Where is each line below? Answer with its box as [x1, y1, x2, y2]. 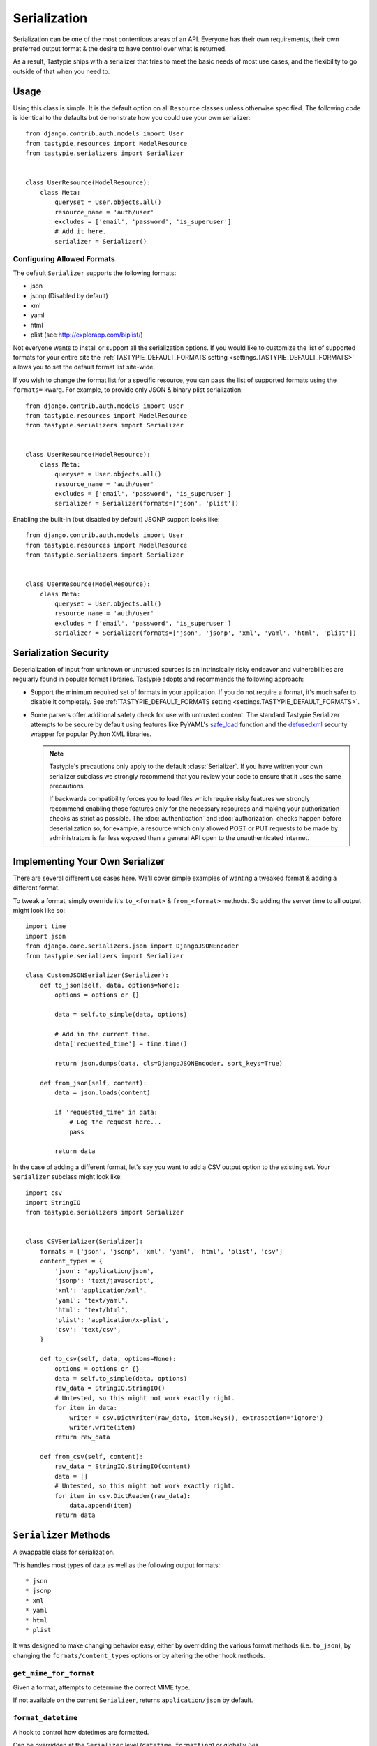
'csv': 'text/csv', [54, 1326, 121, 1333]
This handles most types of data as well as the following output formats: [13, 1561, 221, 1569]
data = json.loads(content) [54, 1089, 151, 1096]
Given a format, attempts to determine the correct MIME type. [13, 1683, 191, 1692]
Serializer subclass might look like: [13, 1173, 122, 1181]
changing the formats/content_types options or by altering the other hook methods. [13, 1651, 265, 1659]
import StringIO [25, 1198, 81, 1206]
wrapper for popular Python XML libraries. [30, 730, 152, 738]
